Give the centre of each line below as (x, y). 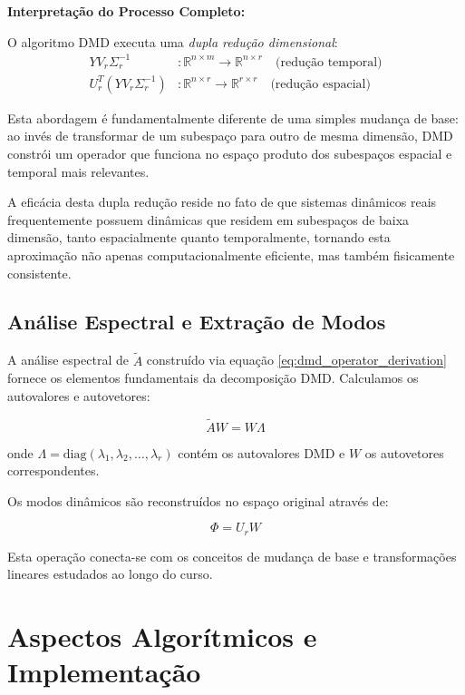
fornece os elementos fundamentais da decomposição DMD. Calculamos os (213, 378)
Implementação (104, 672)
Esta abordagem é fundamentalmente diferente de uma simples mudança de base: (233, 117)
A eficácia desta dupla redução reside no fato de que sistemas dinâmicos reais (222, 202)
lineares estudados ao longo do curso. (110, 574)
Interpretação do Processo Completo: (126, 11)
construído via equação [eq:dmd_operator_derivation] (297, 360)
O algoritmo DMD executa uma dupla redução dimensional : (173, 41)
